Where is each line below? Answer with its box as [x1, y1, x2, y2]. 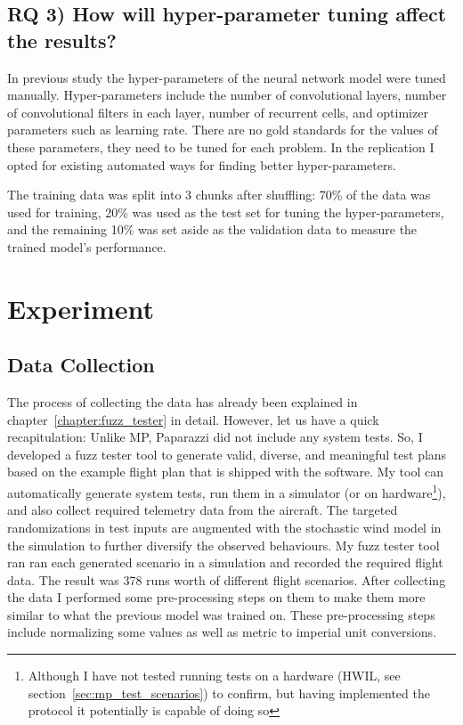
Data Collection [7, 351, 155, 379]
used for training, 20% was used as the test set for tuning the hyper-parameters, [7, 202, 444, 221]
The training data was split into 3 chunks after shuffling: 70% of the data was [7, 185, 431, 204]
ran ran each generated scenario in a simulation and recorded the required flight [7, 553, 443, 572]
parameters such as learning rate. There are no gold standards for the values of [7, 120, 438, 139]
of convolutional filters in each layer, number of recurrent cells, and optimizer [7, 102, 428, 121]
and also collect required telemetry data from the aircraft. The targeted [7, 501, 398, 519]
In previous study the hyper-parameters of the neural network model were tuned [7, 68, 446, 86]
